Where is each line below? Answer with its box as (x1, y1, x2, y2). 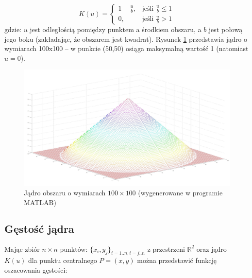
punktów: (60, 243, 88, 254)
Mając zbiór (4, 243, 40, 254)
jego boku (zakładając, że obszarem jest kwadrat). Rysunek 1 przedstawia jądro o (4, 34, 248, 44)
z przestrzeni (147, 243, 185, 254)
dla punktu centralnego (28, 255, 97, 265)
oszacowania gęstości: (4, 265, 67, 275)
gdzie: (4, 24, 21, 34)
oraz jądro (196, 243, 227, 254)
